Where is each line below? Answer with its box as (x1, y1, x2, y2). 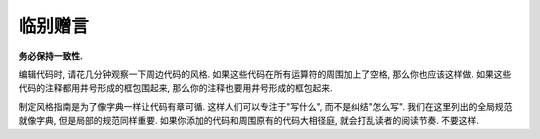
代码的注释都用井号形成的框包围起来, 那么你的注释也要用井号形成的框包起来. (18, 82, 334, 94)
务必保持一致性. (18, 50, 84, 62)
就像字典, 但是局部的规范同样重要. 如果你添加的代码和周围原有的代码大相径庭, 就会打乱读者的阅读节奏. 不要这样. (18, 115, 479, 127)
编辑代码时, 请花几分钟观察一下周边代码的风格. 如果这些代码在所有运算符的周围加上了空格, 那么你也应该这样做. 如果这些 (18, 68, 512, 80)
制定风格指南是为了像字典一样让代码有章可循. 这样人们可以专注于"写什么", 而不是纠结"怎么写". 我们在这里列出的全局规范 (18, 100, 513, 112)
